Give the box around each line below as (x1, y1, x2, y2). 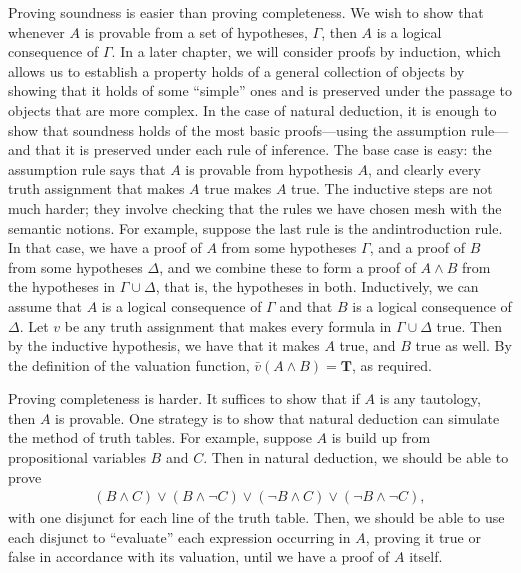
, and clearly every (368, 158, 481, 179)
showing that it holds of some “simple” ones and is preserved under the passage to (8, 80, 512, 101)
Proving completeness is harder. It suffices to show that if (8, 388, 360, 409)
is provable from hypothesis (185, 158, 353, 179)
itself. (409, 546, 443, 567)
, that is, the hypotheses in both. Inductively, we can (155, 276, 479, 297)
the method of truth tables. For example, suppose (8, 427, 312, 448)
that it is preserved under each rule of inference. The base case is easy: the (35, 139, 492, 160)
